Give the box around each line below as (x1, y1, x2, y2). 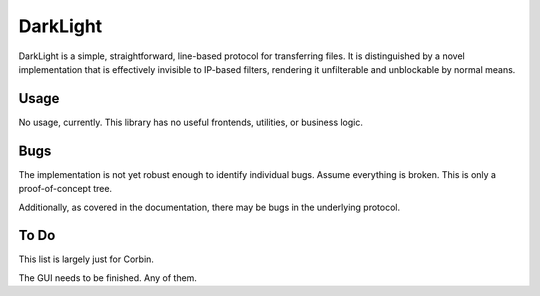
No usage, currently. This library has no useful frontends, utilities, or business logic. (18, 116, 364, 128)
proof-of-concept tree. (18, 183, 113, 195)
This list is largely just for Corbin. (18, 253, 155, 265)
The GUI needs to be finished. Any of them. (18, 271, 197, 284)
